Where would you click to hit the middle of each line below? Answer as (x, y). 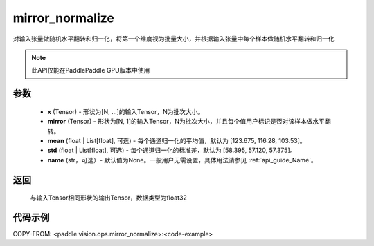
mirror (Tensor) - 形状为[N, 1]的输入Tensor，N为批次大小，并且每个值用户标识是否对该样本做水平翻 (189, 122)
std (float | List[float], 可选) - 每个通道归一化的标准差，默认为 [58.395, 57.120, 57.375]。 (172, 150)
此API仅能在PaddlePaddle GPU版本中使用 (91, 70)
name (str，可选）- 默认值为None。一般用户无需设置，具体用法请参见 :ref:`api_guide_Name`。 (182, 160)
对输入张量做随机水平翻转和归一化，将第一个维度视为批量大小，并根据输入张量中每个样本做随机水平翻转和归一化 (173, 39)
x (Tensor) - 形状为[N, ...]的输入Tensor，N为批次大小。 (126, 111)
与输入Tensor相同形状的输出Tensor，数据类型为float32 (108, 198)
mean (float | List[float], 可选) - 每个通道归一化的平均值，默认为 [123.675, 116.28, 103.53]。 (177, 140)
